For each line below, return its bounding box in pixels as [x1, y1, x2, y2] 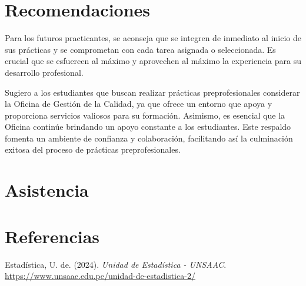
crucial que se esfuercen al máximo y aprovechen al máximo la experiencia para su [5, 55, 301, 67]
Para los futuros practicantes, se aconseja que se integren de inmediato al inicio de [5, 32, 301, 44]
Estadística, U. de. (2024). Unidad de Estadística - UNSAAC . [5, 258, 227, 270]
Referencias [5, 224, 100, 248]
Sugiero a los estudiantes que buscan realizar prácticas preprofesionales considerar [5, 86, 300, 98]
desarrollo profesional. [5, 66, 84, 78]
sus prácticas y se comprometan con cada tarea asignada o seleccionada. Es [5, 43, 276, 55]
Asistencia [5, 178, 89, 202]
